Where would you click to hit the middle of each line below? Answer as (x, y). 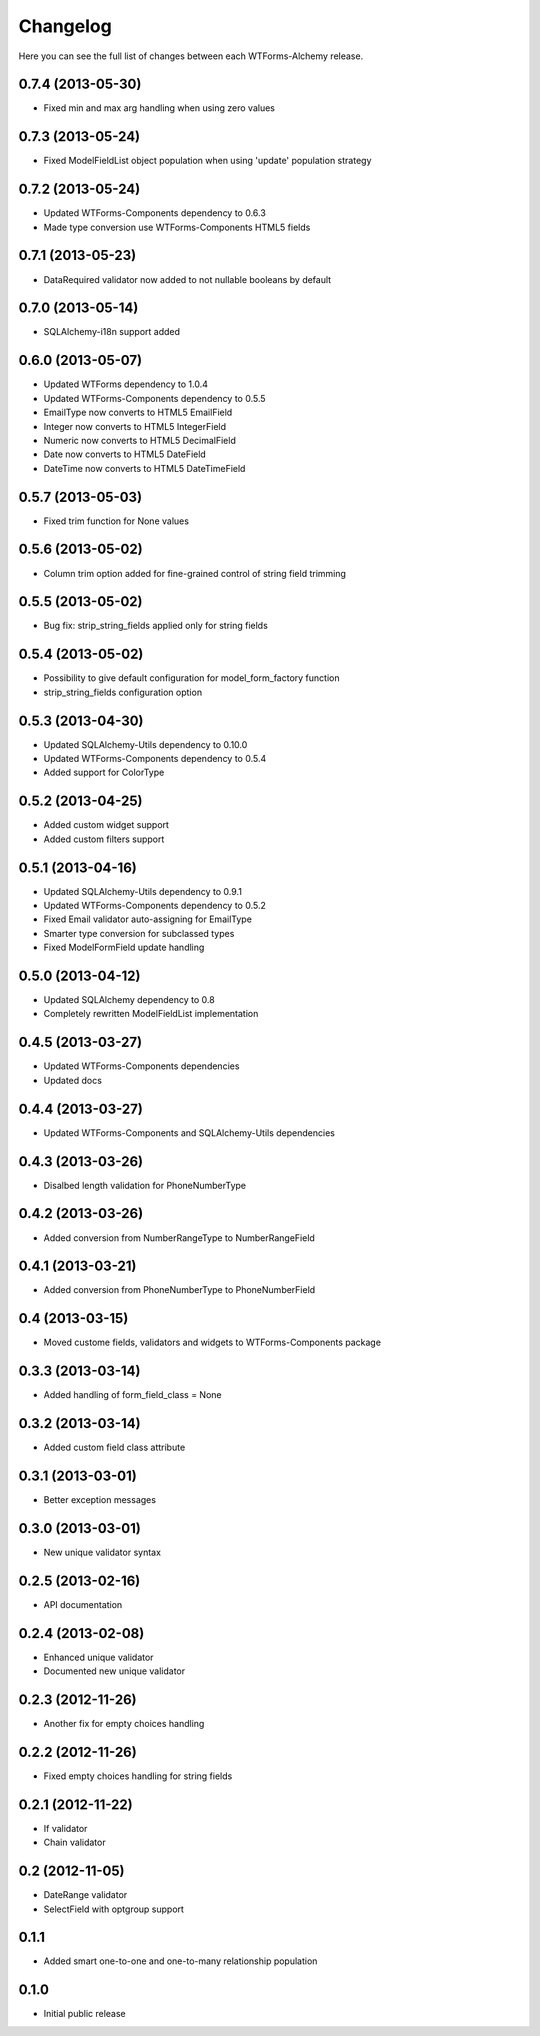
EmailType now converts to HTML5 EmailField (138, 412)
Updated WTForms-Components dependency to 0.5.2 (155, 906)
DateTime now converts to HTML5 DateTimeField (144, 468)
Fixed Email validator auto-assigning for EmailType (147, 919)
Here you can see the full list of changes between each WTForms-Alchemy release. (191, 56)
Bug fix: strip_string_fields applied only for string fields (156, 626)
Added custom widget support (106, 825)
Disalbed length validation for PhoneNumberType (145, 1185)
